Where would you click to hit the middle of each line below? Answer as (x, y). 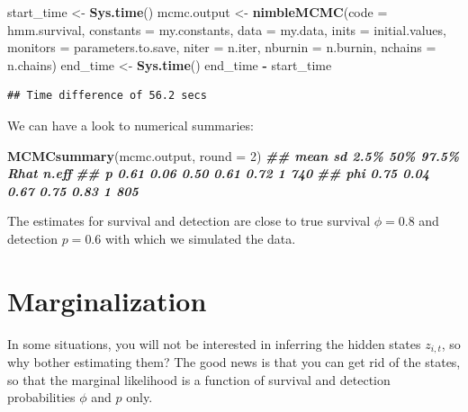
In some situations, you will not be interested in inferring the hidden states (214, 343)
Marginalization (107, 300)
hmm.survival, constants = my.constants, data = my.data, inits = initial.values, (227, 29)
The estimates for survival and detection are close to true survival (189, 221)
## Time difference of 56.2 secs (107, 96)
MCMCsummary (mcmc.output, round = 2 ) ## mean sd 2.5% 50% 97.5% (234, 155)
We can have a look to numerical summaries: (130, 125)
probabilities (41, 397)
